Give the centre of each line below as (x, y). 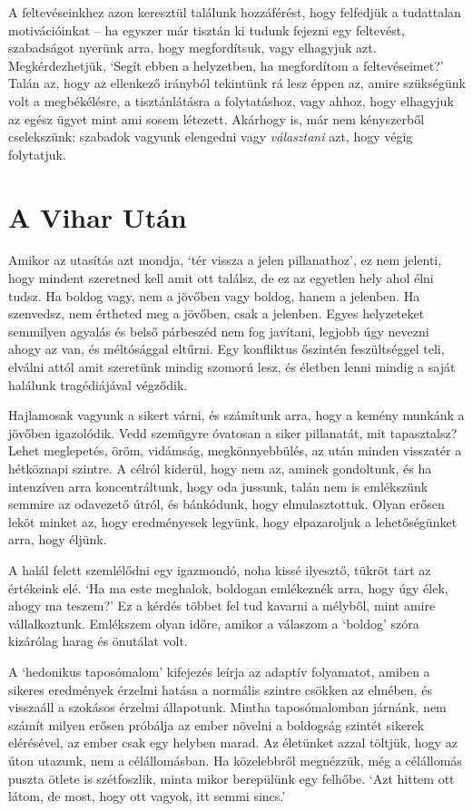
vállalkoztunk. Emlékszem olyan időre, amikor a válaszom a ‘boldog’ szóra (214, 623)
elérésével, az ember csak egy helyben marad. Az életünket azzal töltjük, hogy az (233, 743)
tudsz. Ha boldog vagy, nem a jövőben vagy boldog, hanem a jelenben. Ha (214, 295)
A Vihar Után (98, 216)
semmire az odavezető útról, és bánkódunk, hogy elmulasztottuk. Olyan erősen (227, 504)
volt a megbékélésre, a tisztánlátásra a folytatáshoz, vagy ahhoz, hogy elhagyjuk (231, 100)
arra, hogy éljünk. (58, 539)
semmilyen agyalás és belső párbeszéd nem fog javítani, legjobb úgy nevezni (219, 331)
